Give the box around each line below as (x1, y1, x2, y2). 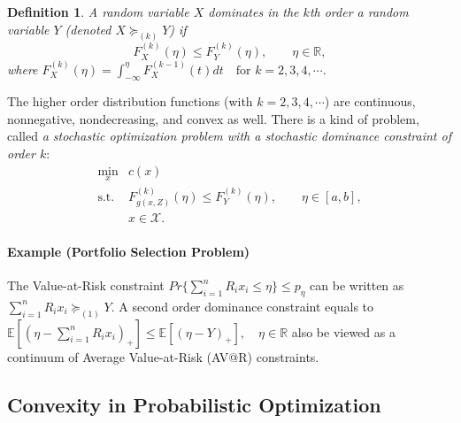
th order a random (309, 3, 409, 20)
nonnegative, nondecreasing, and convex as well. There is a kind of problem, (7, 109, 419, 127)
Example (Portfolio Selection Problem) (7, 242, 250, 260)
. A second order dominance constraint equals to (111, 296, 374, 315)
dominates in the (208, 3, 299, 20)
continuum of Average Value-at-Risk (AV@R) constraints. (7, 347, 319, 365)
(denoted (65, 19, 111, 38)
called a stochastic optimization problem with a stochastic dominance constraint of (7, 127, 451, 145)
